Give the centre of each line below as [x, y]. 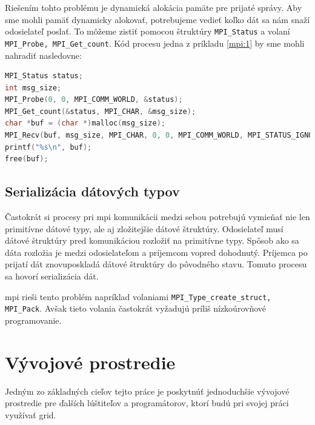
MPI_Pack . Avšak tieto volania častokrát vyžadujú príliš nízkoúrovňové [135, 308]
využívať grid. [31, 414]
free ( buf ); [27, 159]
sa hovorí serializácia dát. [52, 276]
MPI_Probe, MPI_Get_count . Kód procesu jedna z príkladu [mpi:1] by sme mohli [155, 43]
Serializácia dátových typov [92, 191]
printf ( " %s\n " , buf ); [48, 147]
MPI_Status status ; [44, 76]
